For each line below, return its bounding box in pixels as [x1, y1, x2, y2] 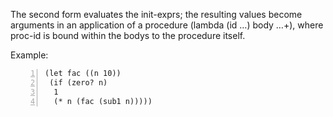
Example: [10, 49, 49, 61]
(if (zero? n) [49, 77, 108, 88]
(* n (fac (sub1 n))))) [53, 96, 153, 106]
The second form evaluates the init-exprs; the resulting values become [10, 9, 303, 20]
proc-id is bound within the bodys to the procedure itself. [10, 30, 246, 41]
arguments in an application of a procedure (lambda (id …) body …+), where [10, 19, 324, 31]
